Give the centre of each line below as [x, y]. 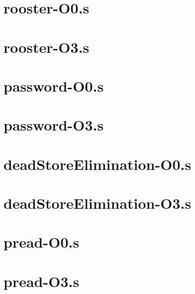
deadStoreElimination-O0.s [97, 164]
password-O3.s [54, 125]
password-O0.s [54, 85]
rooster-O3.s [47, 47]
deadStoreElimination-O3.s [97, 203]
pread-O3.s [42, 281]
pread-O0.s [42, 242]
